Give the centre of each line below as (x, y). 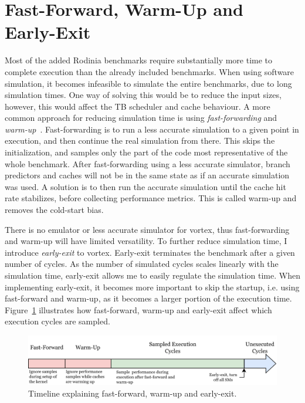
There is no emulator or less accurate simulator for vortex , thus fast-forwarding (147, 229)
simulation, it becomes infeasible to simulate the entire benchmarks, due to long (148, 83)
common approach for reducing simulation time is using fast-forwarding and (141, 118)
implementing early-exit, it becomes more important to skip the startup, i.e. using (152, 287)
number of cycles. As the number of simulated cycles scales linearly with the (142, 264)
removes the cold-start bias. (54, 210)
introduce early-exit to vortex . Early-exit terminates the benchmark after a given (150, 252)
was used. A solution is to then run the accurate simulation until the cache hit (145, 186)
